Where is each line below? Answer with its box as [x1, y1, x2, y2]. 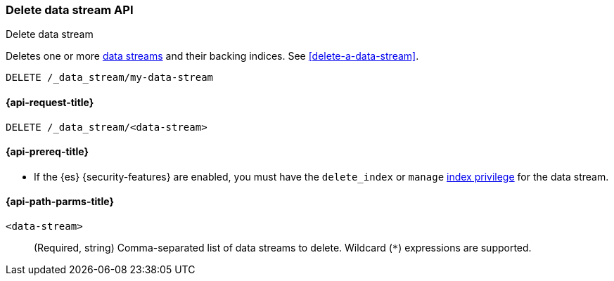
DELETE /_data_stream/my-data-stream [6, 72, 214, 84]
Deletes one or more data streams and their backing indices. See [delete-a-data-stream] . [6, 50, 419, 63]
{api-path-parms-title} [6, 195, 115, 208]
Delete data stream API [6, 3, 134, 17]
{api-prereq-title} [6, 145, 89, 158]
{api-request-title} [6, 96, 94, 108]
